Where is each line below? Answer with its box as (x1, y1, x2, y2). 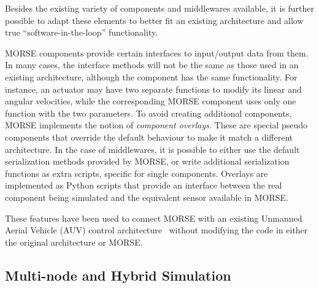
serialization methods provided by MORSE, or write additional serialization (5, 155, 290, 168)
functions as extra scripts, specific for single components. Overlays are (5, 166, 268, 179)
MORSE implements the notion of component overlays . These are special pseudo (5, 119, 308, 131)
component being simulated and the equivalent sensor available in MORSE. (5, 190, 288, 203)
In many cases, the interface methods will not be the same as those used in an (5, 58, 299, 71)
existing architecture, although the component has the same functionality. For (5, 70, 298, 83)
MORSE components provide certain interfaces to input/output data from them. (5, 46, 309, 59)
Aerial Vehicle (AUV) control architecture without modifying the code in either (5, 224, 308, 236)
